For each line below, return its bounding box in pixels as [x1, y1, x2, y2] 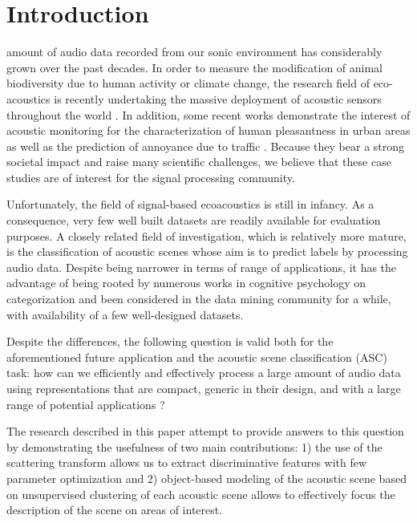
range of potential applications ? [6, 395, 165, 412]
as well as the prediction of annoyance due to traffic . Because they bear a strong [6, 137, 405, 154]
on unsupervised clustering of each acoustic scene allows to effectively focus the [6, 485, 395, 502]
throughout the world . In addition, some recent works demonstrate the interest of [6, 106, 411, 123]
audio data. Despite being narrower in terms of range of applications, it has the [6, 258, 397, 275]
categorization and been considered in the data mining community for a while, [6, 290, 391, 307]
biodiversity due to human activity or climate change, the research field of [6, 75, 370, 91]
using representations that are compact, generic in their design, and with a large [6, 380, 401, 396]
